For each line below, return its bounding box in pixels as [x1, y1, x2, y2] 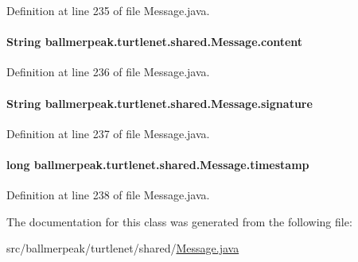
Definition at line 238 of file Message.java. [6, 187, 210, 203]
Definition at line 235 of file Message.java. [6, 2, 210, 18]
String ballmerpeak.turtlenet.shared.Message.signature [6, 94, 313, 111]
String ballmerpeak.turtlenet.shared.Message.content [6, 33, 303, 50]
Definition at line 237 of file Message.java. [6, 125, 210, 141]
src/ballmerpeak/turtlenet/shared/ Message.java [6, 240, 239, 256]
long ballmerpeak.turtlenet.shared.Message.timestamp [6, 156, 309, 172]
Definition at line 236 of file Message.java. [6, 64, 210, 80]
